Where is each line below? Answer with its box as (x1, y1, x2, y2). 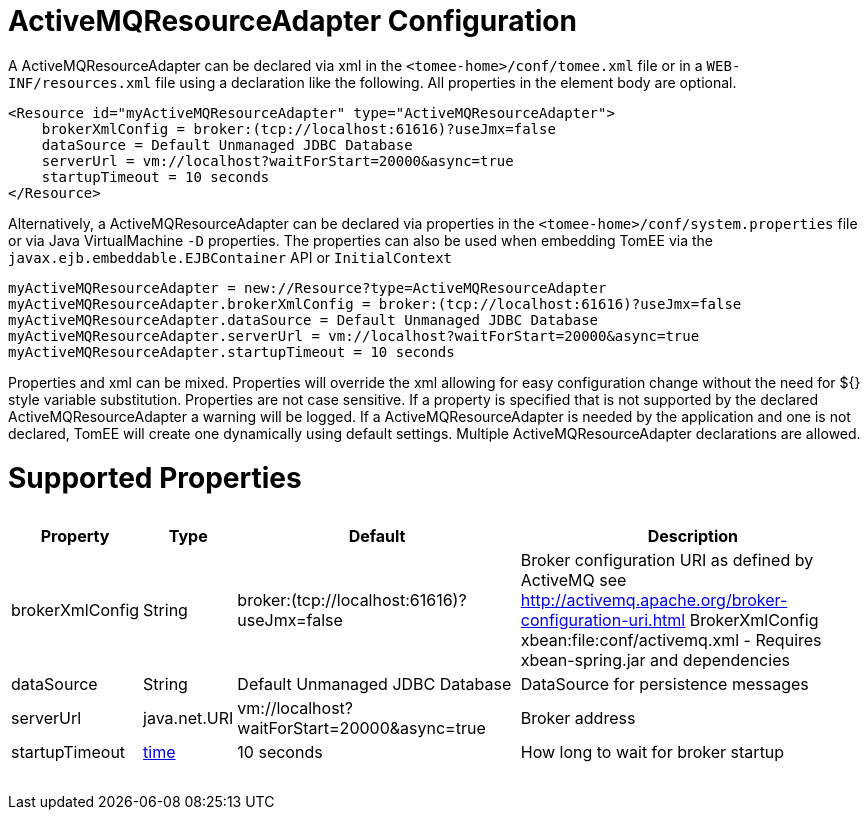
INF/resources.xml (8, 74, 152, 91)
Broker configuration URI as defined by (520, 549, 814, 570)
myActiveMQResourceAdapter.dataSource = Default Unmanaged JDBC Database (8, 311, 599, 328)
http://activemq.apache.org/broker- (520, 589, 788, 610)
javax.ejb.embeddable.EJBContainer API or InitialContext (8, 248, 453, 266)
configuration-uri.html (520, 609, 686, 630)
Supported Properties (8, 460, 302, 495)
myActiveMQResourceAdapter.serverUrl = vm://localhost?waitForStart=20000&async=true (8, 327, 700, 344)
